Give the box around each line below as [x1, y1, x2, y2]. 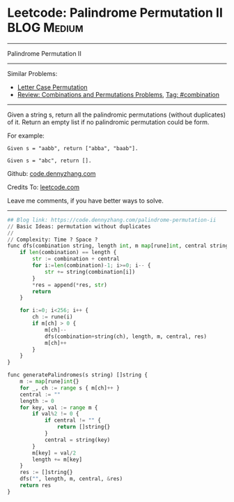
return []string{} [56, 424, 111, 431]
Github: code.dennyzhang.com [7, 169, 96, 177]
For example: [7, 131, 45, 140]
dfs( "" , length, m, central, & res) [19, 475, 123, 482]
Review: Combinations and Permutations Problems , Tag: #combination [17, 90, 220, 98]
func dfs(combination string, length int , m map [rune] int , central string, [7, 242, 232, 249]
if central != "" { [44, 417, 101, 424]
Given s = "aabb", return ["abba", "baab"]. [7, 145, 139, 152]
